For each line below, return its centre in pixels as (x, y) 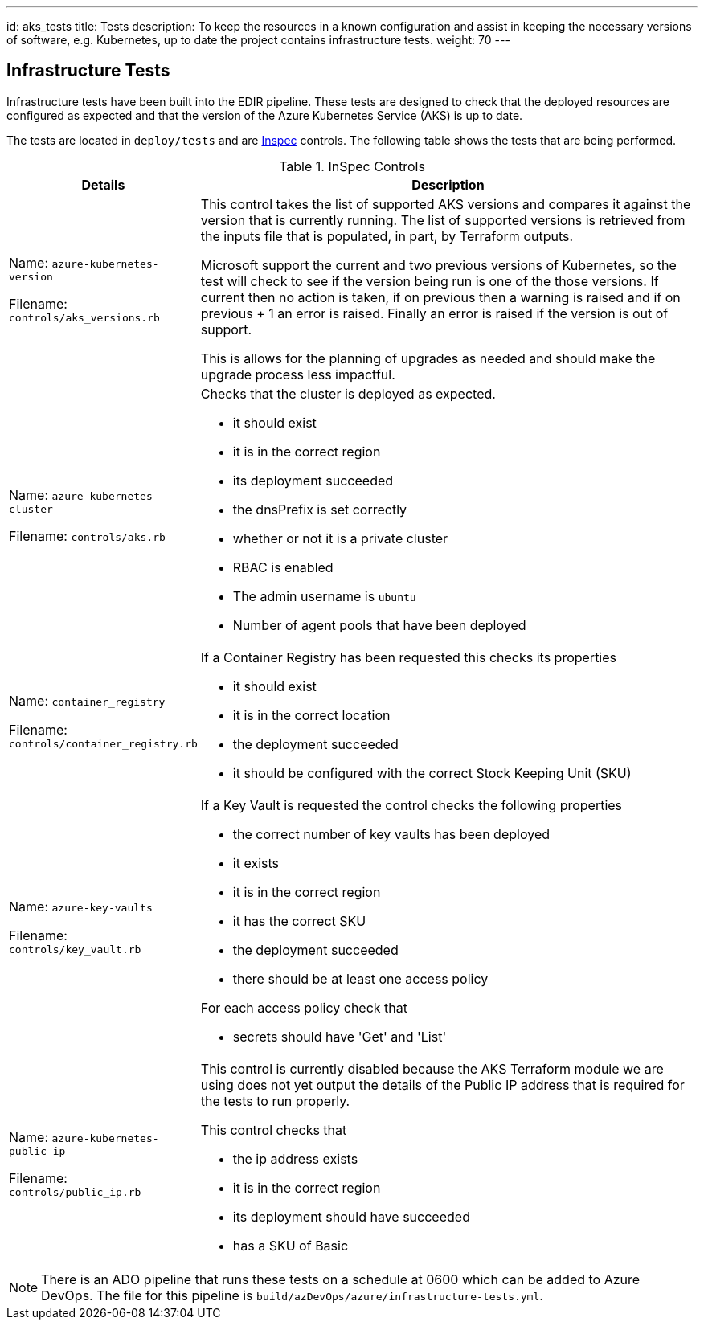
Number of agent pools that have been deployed (379, 625)
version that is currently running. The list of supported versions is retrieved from (443, 220)
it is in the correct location (311, 715)
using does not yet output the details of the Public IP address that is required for (442, 1085)
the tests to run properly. (275, 1101)
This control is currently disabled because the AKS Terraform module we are (432, 1068)
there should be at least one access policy (360, 978)
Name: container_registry (87, 701)
